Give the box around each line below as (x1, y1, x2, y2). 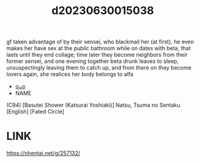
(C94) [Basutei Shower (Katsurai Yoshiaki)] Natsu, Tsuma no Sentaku (6, 101, 180, 109)
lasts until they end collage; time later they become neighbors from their (6, 51, 188, 59)
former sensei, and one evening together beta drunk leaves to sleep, (6, 57, 179, 65)
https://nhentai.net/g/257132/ (6, 150, 81, 157)
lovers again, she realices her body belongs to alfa (6, 71, 133, 78)
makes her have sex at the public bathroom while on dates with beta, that (6, 45, 191, 52)
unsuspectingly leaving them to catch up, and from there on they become (6, 64, 191, 71)
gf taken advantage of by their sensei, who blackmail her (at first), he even (6, 38, 194, 46)
